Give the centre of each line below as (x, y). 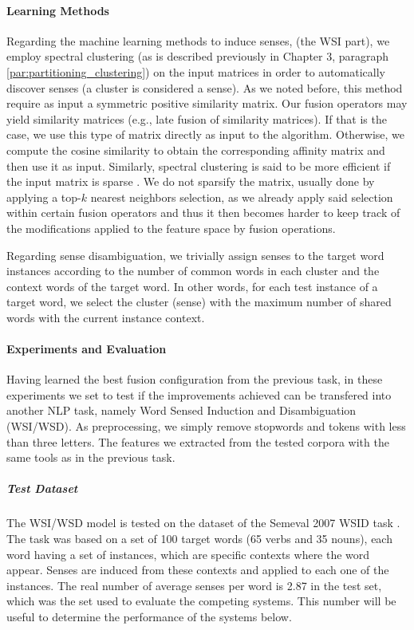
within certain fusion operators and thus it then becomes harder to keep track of (203, 213)
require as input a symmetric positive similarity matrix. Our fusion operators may (207, 103)
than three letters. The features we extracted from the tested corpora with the (198, 441)
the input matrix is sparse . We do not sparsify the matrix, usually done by (191, 181)
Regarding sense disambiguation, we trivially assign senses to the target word (195, 255)
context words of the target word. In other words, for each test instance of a (192, 286)
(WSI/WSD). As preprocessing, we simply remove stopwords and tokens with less (206, 426)
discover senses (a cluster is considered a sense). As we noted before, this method (205, 87)
